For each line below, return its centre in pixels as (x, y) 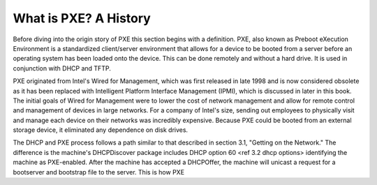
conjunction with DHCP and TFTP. (62, 68)
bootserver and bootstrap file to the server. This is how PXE (99, 172)
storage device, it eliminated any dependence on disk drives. (101, 130)
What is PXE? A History (82, 18)
